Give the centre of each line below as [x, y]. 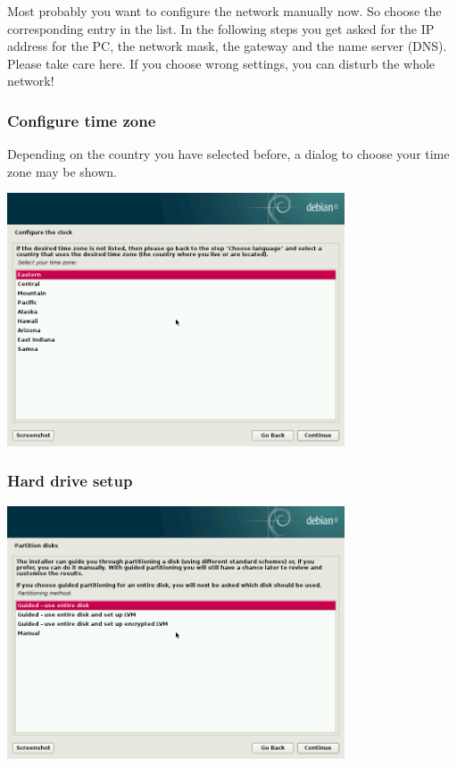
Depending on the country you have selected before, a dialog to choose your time [228, 154]
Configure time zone [82, 120]
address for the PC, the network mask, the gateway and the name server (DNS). [227, 46]
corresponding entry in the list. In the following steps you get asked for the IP [221, 28]
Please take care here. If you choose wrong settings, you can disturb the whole [221, 63]
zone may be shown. [62, 171]
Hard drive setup [70, 481]
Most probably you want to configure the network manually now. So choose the [224, 11]
